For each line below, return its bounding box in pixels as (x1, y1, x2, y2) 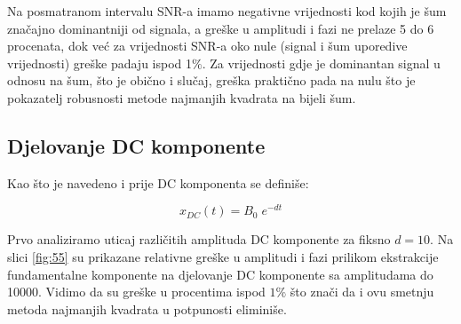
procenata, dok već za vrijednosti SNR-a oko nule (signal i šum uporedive (7, 36, 408, 55)
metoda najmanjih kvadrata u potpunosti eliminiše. (7, 299, 287, 318)
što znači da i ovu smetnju (290, 282, 434, 301)
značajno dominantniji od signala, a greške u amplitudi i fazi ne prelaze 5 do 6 (7, 19, 434, 37)
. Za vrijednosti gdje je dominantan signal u (202, 53, 441, 72)
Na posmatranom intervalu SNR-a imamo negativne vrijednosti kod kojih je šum (7, 2, 447, 20)
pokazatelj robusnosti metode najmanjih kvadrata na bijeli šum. (7, 88, 356, 107)
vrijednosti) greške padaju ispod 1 (7, 53, 193, 72)
